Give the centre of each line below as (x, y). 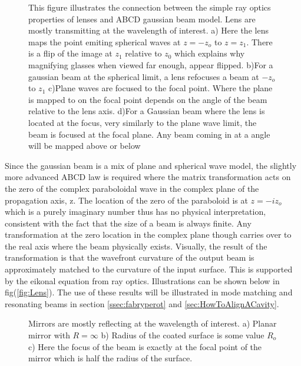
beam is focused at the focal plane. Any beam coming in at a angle (149, 134)
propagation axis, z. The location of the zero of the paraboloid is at (126, 200)
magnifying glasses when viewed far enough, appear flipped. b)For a (151, 64)
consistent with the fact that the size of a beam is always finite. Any (128, 223)
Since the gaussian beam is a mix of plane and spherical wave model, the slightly (151, 165)
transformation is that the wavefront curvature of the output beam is (130, 257)
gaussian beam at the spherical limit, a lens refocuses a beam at (144, 76)
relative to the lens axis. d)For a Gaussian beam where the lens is (147, 111)
